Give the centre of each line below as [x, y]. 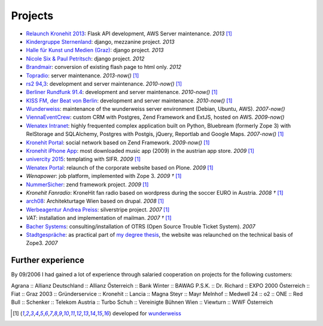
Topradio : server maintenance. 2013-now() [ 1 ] [83, 76]
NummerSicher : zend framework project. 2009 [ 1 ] [87, 184]
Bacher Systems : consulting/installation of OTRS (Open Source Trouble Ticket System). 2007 [141, 226]
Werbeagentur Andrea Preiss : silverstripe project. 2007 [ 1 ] [98, 209]
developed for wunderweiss [147, 313]
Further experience [48, 260]
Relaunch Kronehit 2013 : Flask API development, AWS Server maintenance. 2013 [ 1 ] [129, 34]
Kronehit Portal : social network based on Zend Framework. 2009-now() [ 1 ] [118, 142]
